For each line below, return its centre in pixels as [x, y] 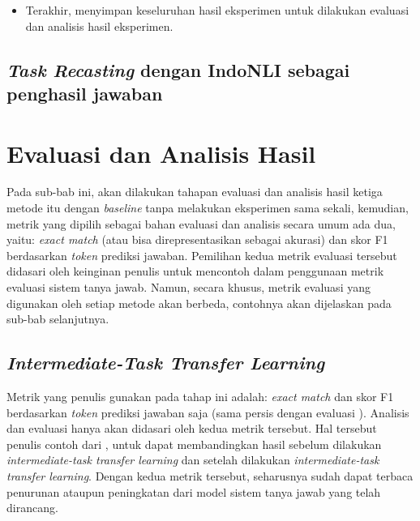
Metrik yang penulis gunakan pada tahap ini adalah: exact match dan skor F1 [200, 397]
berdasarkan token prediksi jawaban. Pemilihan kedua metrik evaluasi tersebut [202, 255]
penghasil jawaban [85, 93]
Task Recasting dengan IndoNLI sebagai [178, 69]
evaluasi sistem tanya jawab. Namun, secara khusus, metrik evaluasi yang [189, 287]
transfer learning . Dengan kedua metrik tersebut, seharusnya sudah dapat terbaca [210, 476]
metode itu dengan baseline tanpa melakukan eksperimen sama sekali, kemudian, [208, 208]
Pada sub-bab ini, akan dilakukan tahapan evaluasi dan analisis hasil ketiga [195, 192]
